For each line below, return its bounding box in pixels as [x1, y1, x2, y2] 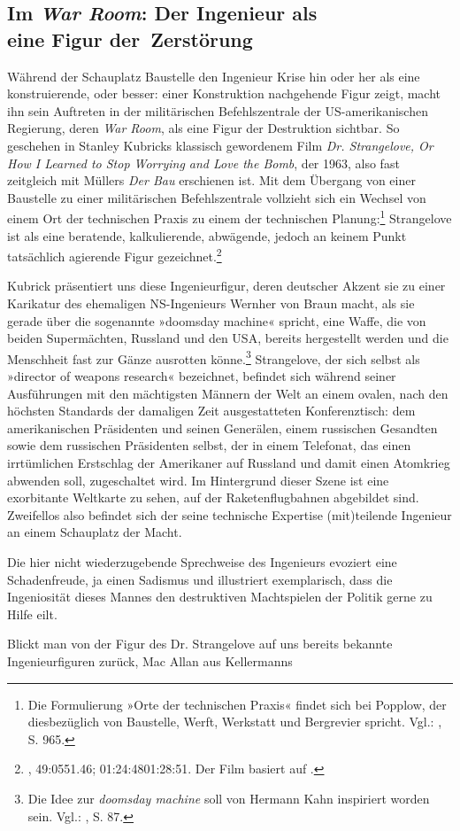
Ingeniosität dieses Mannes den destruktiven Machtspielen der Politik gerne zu [7, 587, 433, 606]
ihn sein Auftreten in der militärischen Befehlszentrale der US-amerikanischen [7, 101, 428, 120]
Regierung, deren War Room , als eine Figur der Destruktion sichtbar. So [7, 119, 400, 137]
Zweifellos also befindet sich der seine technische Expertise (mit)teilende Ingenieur [7, 505, 452, 524]
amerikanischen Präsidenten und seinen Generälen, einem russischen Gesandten [7, 418, 438, 437]
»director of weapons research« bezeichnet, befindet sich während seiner [7, 367, 396, 385]
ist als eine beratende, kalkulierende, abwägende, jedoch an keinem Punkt [7, 226, 407, 245]
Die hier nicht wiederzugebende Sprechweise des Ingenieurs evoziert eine [7, 553, 397, 571]
